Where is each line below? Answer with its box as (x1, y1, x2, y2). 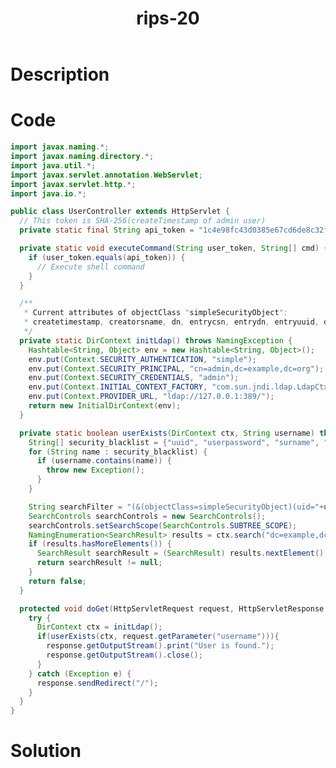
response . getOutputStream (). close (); (46, 650, 203, 660)
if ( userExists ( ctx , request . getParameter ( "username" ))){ (36, 632, 280, 642)
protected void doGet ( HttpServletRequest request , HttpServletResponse (19, 603, 325, 614)
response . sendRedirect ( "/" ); (36, 678, 159, 688)
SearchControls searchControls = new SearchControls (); (28, 511, 267, 521)
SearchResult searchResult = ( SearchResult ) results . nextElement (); (36, 548, 329, 559)
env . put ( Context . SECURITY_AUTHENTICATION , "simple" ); (28, 354, 257, 364)
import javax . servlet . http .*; (10, 179, 137, 189)
